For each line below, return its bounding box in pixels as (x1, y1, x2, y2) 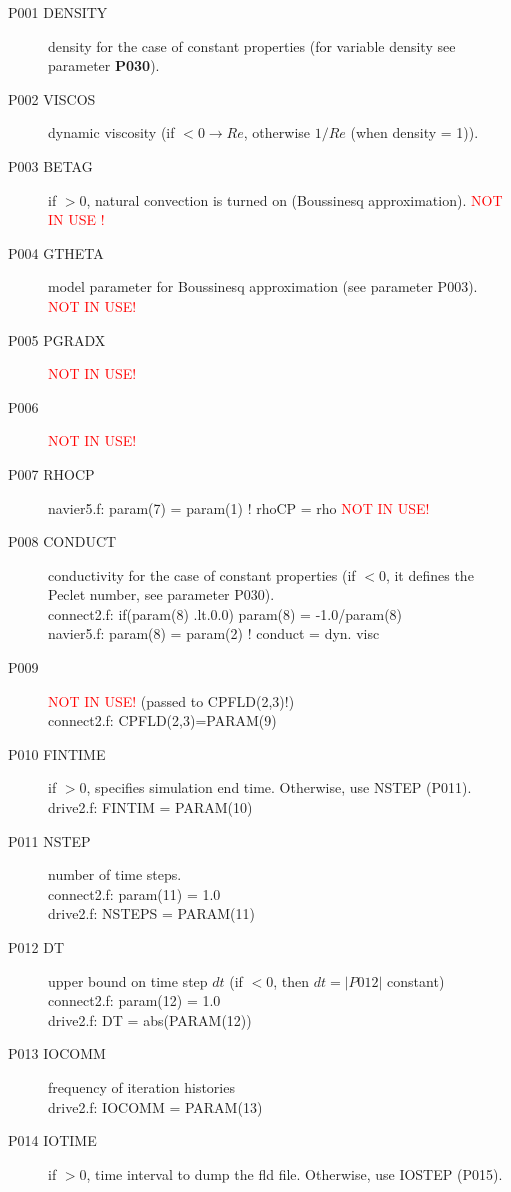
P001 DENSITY (8, 2, 108, 22)
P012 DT (8, 937, 64, 957)
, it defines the (385, 564, 474, 585)
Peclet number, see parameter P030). (48, 584, 275, 605)
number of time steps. (48, 864, 182, 885)
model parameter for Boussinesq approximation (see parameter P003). (48, 276, 478, 297)
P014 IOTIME (8, 1130, 97, 1151)
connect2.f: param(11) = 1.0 (48, 883, 221, 904)
